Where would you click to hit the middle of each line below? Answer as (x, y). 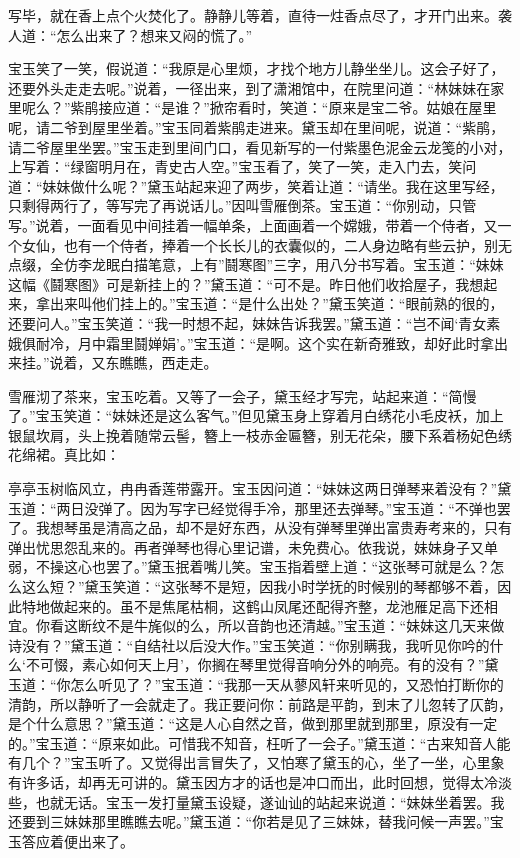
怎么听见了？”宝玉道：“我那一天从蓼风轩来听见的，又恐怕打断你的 (287, 684)
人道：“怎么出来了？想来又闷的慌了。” (130, 34)
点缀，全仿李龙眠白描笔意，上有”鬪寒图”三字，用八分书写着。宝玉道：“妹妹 (256, 264)
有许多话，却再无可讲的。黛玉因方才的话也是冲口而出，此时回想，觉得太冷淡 (260, 781)
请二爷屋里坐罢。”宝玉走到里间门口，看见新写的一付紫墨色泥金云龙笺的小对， (260, 146)
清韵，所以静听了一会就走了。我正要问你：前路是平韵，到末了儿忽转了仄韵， (260, 703)
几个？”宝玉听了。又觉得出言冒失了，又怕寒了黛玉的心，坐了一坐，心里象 (263, 762)
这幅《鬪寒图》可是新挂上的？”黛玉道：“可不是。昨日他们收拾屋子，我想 (246, 283)
